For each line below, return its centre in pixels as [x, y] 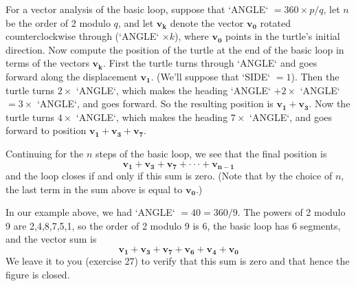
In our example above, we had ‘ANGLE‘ [90, 212]
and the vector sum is [51, 239]
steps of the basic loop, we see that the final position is [211, 153]
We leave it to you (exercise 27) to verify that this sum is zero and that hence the [178, 261]
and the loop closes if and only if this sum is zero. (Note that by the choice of [169, 175]
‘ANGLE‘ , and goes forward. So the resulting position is [155, 103]
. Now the [330, 103]
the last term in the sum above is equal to [94, 189]
